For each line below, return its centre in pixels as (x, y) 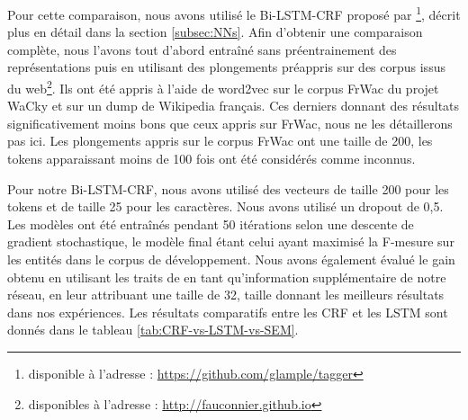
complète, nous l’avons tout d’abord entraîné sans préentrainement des (202, 49)
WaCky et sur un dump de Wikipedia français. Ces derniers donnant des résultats (234, 106)
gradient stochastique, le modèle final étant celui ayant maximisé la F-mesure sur (231, 241)
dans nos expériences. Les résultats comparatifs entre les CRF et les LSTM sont (228, 312)
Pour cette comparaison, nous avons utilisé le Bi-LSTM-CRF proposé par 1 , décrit (234, 13)
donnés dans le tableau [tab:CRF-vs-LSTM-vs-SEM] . (153, 330)
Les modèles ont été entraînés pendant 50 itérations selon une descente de (211, 223)
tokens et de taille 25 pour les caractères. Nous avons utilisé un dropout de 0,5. (225, 206)
